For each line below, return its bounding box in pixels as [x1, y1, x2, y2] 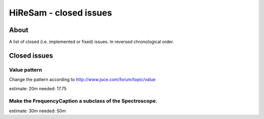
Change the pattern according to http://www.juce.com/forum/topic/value [9, 77, 156, 82]
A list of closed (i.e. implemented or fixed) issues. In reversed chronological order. [9, 39, 175, 45]
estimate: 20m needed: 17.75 [9, 85, 67, 91]
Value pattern [9, 66, 43, 73]
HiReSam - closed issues [9, 7, 112, 18]
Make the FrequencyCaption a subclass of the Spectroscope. [9, 98, 157, 104]
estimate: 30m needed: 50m [9, 108, 66, 114]
